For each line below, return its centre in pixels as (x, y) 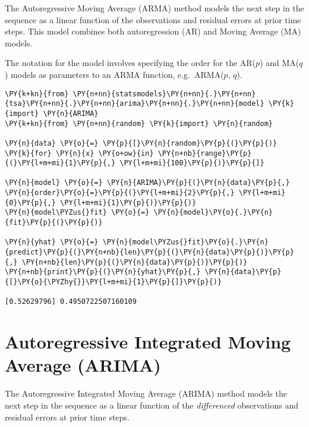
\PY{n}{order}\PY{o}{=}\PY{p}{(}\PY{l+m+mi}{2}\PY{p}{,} (120, 193)
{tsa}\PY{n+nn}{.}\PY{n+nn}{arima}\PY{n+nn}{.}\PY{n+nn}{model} (135, 104)
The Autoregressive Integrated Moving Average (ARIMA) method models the (146, 393)
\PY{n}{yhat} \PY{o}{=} (52, 242)
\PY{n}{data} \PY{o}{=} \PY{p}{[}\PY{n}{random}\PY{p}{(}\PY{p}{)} (141, 143)
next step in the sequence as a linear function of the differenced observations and (152, 405)
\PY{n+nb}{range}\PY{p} (205, 153)
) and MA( (280, 63)
